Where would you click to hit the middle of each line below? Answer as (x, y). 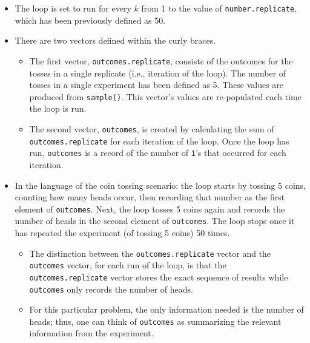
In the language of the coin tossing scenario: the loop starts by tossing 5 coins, (160, 185)
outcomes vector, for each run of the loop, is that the (128, 265)
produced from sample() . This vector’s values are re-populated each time (165, 96)
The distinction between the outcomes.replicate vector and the (150, 253)
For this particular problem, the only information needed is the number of (167, 309)
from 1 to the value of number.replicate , (219, 8)
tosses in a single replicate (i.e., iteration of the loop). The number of (158, 73)
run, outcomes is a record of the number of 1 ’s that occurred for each (158, 153)
